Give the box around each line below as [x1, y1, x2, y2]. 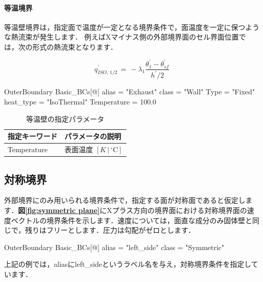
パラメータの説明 [64, 131, 121, 142]
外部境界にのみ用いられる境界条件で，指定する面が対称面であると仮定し [4, 195, 246, 205]
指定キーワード [8, 131, 57, 142]
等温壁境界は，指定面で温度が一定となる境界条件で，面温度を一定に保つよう [4, 21, 260, 32]
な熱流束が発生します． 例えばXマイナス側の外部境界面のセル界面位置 [4, 31, 239, 42]
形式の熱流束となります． [32, 41, 118, 52]
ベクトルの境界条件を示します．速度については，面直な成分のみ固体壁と [11, 215, 252, 225]
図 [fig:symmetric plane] [18, 205, 100, 215]
